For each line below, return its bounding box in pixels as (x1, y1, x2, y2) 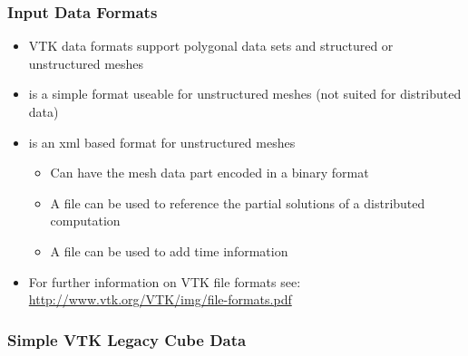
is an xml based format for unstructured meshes (28, 132, 296, 151)
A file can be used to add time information (50, 241, 288, 260)
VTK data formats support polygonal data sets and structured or (28, 36, 394, 55)
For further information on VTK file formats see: (28, 272, 301, 291)
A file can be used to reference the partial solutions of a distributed (50, 193, 425, 212)
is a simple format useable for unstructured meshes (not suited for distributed (28, 84, 462, 103)
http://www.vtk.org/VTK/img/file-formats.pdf (28, 290, 292, 309)
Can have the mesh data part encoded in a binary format (50, 163, 369, 182)
